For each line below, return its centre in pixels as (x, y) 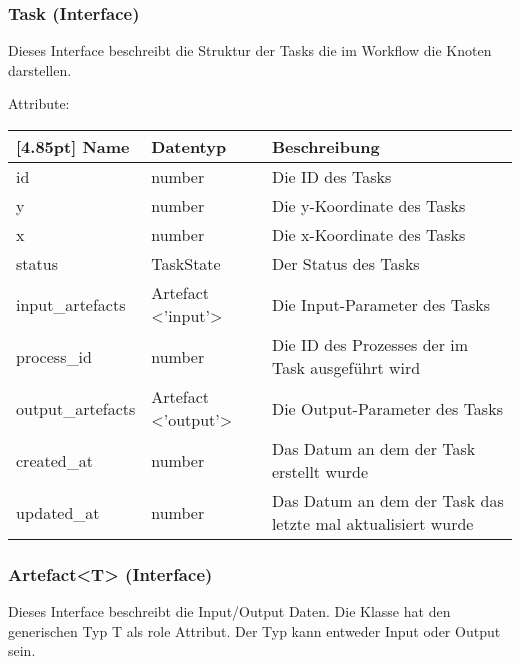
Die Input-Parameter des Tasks (381, 304)
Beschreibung (325, 146)
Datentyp (189, 146)
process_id (54, 356)
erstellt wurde (320, 471)
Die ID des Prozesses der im (370, 344)
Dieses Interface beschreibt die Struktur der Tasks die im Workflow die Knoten (250, 50)
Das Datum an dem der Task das (387, 500)
